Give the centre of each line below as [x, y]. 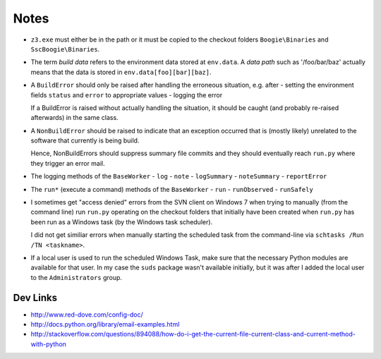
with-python [49, 344]
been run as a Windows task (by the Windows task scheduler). [122, 221]
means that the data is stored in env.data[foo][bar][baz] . [121, 72]
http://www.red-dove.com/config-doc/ [87, 315]
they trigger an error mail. [68, 163]
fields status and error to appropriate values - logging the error [126, 95]
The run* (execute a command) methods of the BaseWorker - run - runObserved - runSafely [172, 189]
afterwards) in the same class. [75, 118]
